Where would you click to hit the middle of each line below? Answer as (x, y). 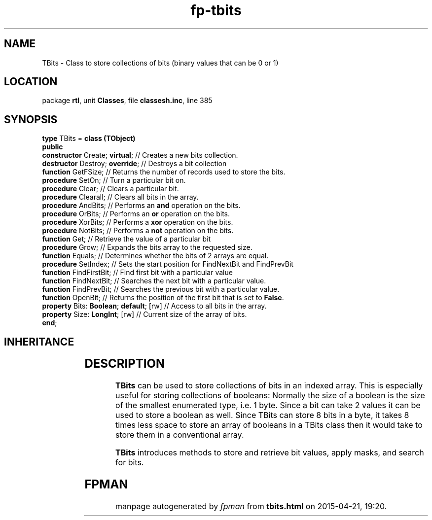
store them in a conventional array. (180, 435)
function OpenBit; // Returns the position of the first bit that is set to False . (163, 298)
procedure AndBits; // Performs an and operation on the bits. (141, 206)
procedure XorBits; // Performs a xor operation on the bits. (138, 222)
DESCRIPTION (125, 364)
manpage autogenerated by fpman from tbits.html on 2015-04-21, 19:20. (251, 506)
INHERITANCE (39, 342)
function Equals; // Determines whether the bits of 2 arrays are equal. (155, 256)
